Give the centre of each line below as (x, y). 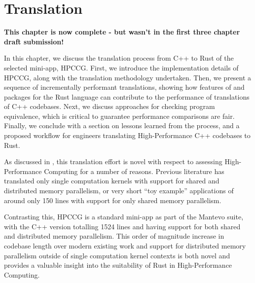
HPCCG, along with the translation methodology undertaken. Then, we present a (128, 77)
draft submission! (34, 41)
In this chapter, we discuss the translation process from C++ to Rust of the (119, 58)
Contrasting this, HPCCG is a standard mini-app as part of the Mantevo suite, (124, 217)
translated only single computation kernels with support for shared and (112, 181)
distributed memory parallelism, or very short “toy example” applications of (119, 191)
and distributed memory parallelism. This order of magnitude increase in (114, 236)
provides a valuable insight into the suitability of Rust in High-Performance (118, 265)
